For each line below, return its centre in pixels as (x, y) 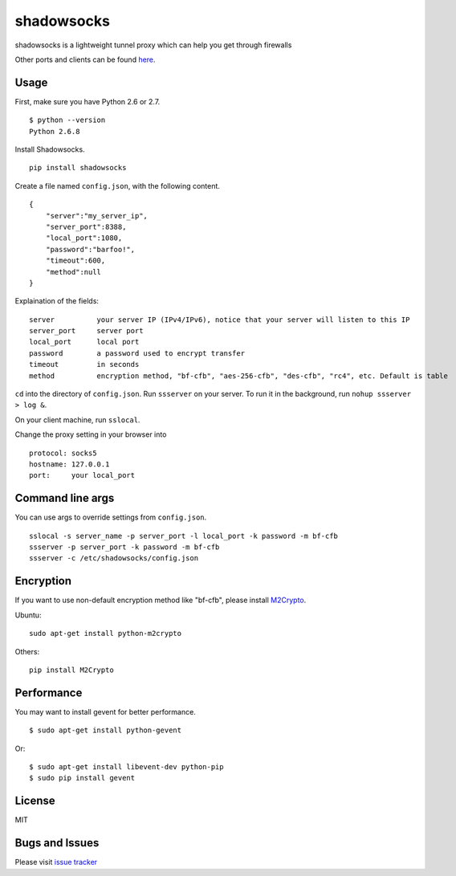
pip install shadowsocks (78, 168)
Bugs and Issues (57, 843)
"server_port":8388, (86, 226)
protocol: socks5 (63, 453)
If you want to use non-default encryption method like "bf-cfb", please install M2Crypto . (161, 600)
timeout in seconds (84, 365)
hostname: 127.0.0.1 (69, 464)
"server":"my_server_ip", (97, 216)
